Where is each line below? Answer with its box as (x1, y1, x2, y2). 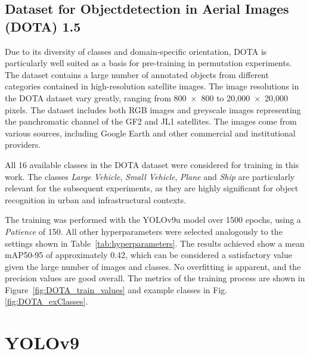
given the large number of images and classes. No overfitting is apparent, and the (5, 260, 301, 272)
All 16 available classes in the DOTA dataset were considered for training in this (5, 158, 299, 170)
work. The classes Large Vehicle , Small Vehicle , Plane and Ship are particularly (5, 170, 295, 182)
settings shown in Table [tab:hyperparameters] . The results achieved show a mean (5, 237, 305, 249)
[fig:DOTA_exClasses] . (5, 295, 88, 308)
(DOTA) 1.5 (5, 17, 81, 35)
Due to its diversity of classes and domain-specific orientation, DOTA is (5, 45, 267, 57)
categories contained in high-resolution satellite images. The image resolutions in (5, 80, 299, 92)
